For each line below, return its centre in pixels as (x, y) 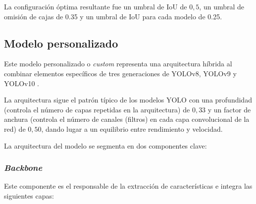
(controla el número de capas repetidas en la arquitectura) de (97, 109)
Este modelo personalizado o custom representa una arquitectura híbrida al (118, 64)
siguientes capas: (29, 195)
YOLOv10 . (22, 83)
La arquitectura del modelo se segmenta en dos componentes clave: (105, 145)
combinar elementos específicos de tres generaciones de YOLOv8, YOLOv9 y (120, 73)
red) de (15, 128)
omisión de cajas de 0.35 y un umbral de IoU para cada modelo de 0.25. (113, 16)
